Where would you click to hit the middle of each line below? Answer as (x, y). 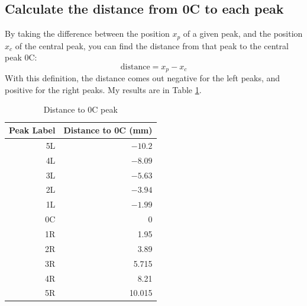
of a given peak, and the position (243, 34)
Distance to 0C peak (80, 109)
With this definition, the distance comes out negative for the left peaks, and (143, 78)
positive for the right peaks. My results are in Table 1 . (103, 89)
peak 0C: (21, 57)
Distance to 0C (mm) (108, 130)
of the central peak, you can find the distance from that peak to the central (152, 45)
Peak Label (32, 130)
